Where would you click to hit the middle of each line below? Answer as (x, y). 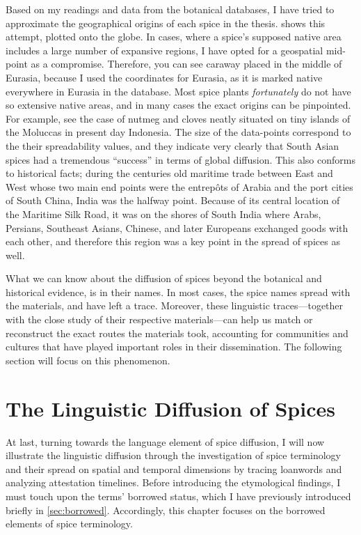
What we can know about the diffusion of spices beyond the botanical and (164, 278)
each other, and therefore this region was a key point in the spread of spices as (173, 241)
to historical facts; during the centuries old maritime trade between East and (169, 173)
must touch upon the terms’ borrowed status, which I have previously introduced (178, 496)
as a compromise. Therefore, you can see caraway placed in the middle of (186, 64)
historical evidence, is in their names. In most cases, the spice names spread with (178, 292)
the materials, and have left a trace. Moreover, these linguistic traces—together (175, 305)
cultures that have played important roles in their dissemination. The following (174, 347)
